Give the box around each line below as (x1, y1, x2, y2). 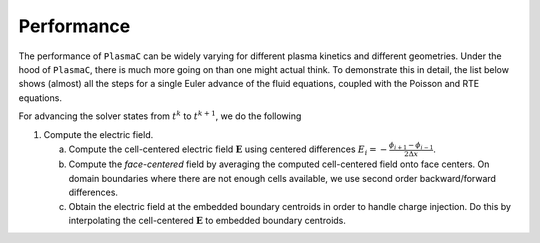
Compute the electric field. (43, 128, 154, 140)
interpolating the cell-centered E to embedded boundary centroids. (68, 215, 347, 227)
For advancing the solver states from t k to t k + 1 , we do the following (18, 109, 302, 122)
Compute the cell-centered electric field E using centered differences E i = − (68, 143, 388, 157)
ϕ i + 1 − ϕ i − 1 (388, 140, 434, 152)
